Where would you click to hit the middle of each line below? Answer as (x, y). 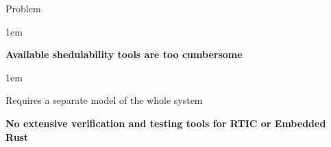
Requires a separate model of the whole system (104, 100)
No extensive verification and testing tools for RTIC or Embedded (166, 123)
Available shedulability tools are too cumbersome (124, 54)
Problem (23, 8)
